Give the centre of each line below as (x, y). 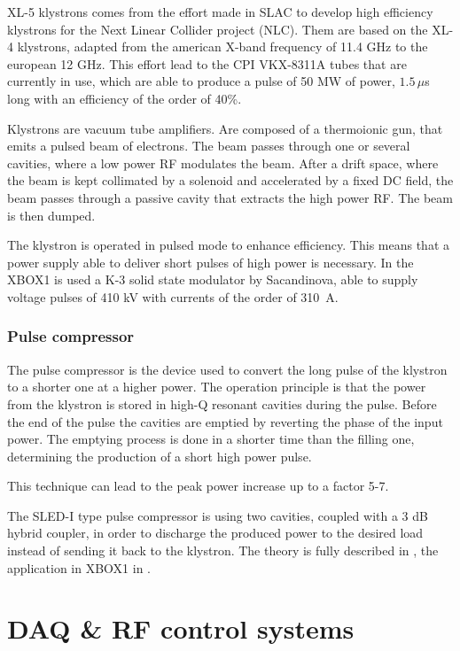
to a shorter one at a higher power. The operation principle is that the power (217, 387)
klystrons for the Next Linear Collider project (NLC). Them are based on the (218, 29)
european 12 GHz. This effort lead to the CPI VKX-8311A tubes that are (207, 63)
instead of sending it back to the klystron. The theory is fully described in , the (223, 550)
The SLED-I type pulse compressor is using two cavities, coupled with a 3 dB (218, 515)
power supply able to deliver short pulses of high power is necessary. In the (211, 262)
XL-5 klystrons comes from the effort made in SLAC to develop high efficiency (220, 12)
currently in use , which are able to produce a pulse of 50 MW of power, (201, 81)
